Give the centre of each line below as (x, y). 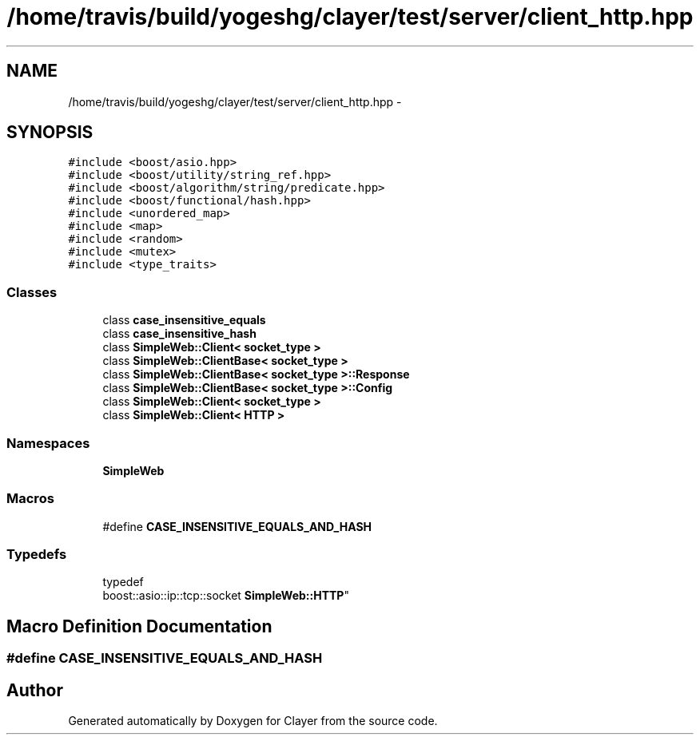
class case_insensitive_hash (179, 334)
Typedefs (37, 555)
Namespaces (48, 443)
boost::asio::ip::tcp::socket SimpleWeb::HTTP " (226, 596)
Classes (32, 292)
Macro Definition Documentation (139, 626)
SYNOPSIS (50, 133)
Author (35, 690)
